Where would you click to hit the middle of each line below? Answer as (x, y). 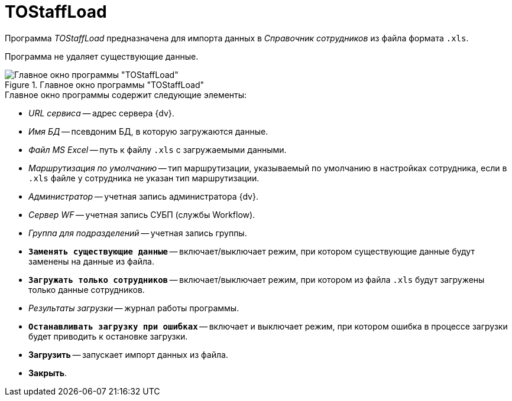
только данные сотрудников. (87, 289)
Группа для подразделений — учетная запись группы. (138, 233)
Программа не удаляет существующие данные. (102, 56)
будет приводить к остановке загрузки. (108, 336)
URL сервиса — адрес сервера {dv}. (101, 113)
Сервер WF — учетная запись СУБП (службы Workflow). (142, 214)
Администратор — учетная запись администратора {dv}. (143, 196)
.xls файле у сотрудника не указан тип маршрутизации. (144, 178)
